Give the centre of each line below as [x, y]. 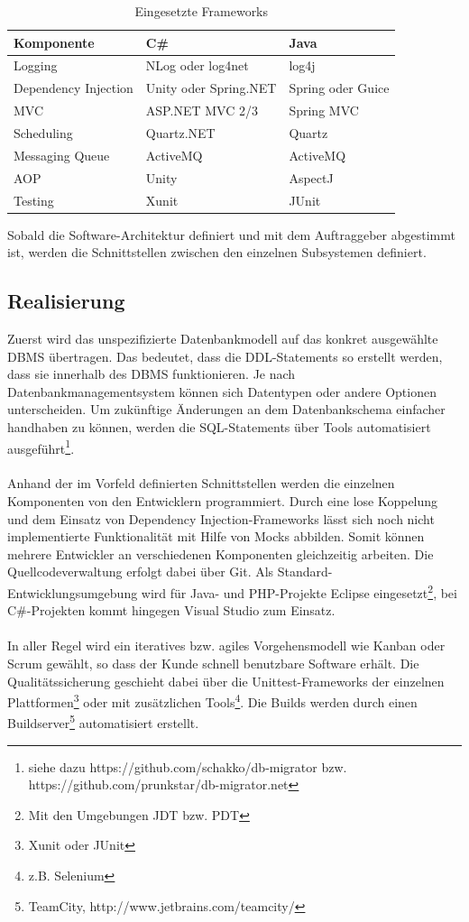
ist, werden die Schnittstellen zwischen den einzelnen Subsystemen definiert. [217, 252]
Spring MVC [324, 111]
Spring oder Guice [339, 88]
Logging [36, 65]
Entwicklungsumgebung [73, 592]
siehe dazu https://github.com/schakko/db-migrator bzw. [188, 766]
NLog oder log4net [197, 65]
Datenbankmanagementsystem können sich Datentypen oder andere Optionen [222, 391]
